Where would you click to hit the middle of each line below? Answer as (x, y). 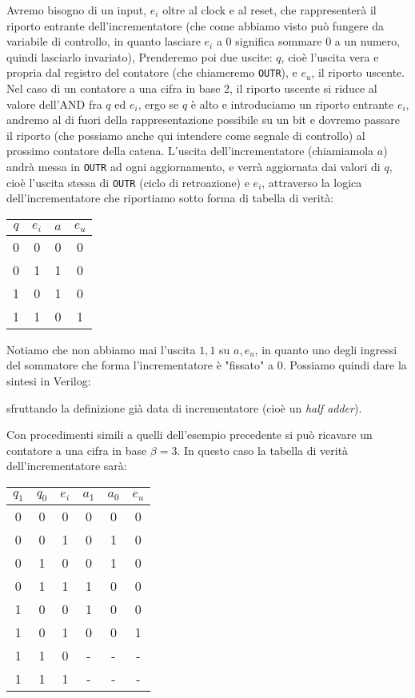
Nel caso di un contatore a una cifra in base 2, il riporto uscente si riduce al (192, 88)
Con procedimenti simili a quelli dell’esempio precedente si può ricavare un (190, 435)
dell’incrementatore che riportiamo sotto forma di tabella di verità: (170, 198)
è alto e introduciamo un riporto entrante (292, 104)
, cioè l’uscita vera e (330, 56)
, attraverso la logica (312, 182)
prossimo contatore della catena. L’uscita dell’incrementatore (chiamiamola (190, 151)
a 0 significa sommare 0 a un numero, (308, 41)
